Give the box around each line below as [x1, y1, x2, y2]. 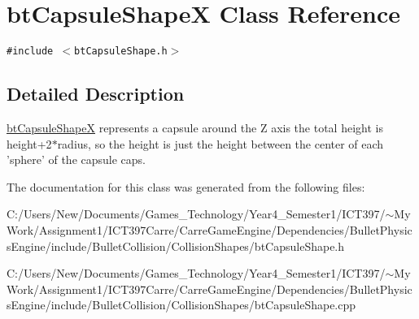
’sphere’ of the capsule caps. [7, 151, 146, 168]
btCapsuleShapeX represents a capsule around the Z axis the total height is [7, 119, 383, 136]
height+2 [7, 135, 52, 152]
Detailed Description [7, 81, 185, 106]
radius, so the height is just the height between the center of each [57, 135, 384, 152]
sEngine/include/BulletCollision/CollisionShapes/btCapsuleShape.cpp [7, 296, 356, 313]
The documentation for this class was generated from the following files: [7, 178, 365, 195]
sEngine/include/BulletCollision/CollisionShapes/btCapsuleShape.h [7, 237, 345, 254]
